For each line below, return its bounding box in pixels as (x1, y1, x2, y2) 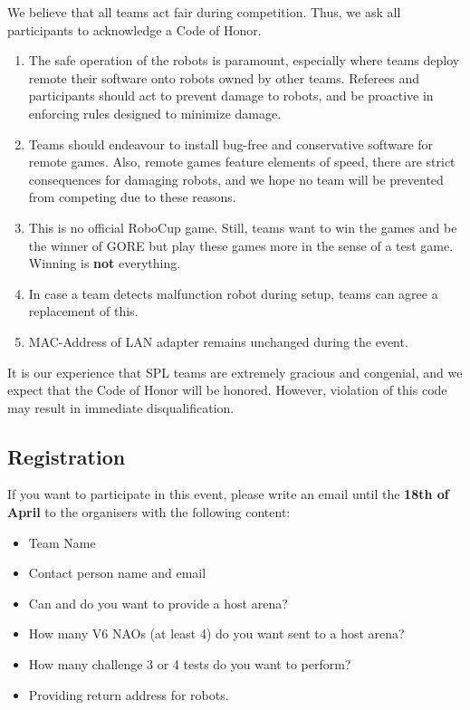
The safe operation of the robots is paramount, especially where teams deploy (28, 51, 460, 70)
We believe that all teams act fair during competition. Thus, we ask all (7, 3, 401, 21)
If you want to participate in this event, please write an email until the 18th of (7, 485, 449, 504)
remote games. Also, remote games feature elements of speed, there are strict (28, 152, 456, 171)
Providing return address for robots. (28, 685, 229, 704)
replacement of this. (28, 302, 139, 321)
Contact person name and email (28, 563, 206, 582)
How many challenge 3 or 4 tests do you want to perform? (28, 655, 351, 674)
